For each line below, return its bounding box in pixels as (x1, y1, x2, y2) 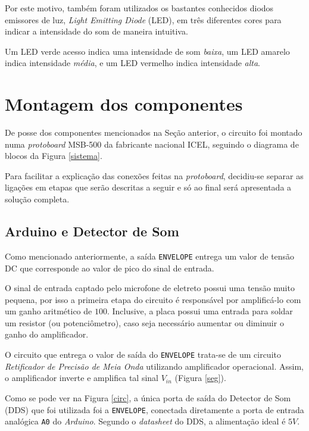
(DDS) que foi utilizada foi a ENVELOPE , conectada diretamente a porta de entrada (5, 403, 304, 416)
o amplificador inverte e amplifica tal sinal (5, 371, 158, 384)
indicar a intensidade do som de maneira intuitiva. (5, 25, 188, 38)
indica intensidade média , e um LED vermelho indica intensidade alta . (5, 57, 260, 69)
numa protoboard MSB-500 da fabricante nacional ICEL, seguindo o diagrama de (5, 138, 299, 150)
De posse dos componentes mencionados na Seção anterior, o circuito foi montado (5, 126, 302, 139)
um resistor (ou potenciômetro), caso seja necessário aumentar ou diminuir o (5, 316, 284, 329)
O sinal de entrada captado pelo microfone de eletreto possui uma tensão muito (5, 282, 295, 294)
